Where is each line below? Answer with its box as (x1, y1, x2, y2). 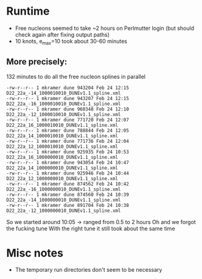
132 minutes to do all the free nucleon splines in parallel (6, 73, 146, 80)
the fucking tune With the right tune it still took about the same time (6, 225, 175, 232)
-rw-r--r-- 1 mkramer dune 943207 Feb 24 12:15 (6, 95, 130, 101)
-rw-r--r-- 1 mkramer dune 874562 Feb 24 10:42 (6, 181, 130, 187)
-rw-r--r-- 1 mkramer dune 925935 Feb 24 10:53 (6, 148, 130, 155)
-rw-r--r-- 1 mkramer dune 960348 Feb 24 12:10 (6, 106, 130, 112)
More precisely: (6, 57, 68, 67)
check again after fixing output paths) (15, 31, 110, 38)
